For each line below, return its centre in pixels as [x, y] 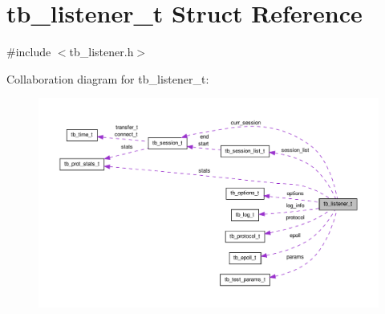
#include [29, 52]
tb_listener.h [101, 52]
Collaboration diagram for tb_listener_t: [108, 78]
